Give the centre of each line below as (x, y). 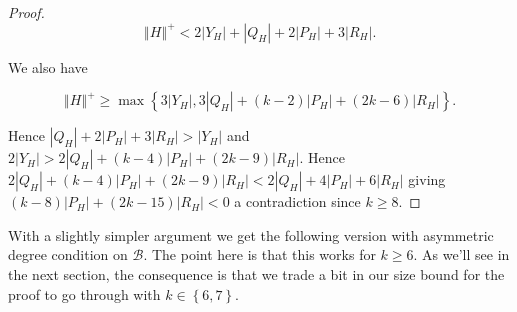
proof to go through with (84, 293)
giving (427, 179)
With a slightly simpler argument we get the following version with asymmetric (251, 234)
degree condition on (68, 254)
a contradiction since (297, 201)
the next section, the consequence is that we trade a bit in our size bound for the (256, 273)
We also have (48, 66)
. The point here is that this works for (259, 254)
